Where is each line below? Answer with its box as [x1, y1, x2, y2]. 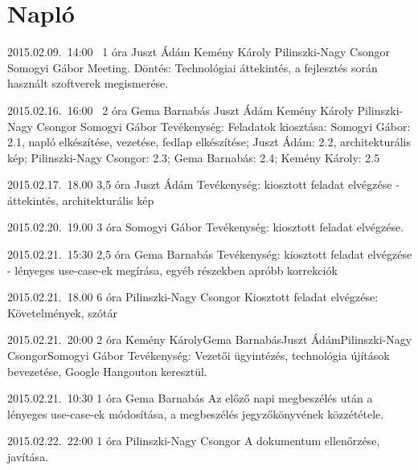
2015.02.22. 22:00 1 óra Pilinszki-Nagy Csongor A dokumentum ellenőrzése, [7, 432, 380, 449]
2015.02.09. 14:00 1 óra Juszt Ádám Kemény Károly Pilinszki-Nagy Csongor [7, 43, 390, 60]
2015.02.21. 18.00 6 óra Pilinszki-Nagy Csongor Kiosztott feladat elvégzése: [7, 288, 379, 305]
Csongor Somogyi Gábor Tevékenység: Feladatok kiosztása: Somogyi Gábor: [36, 117, 411, 134]
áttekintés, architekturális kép [7, 191, 154, 208]
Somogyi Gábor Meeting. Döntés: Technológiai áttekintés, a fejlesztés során [7, 59, 378, 76]
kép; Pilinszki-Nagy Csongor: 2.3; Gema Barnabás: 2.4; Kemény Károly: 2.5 [7, 149, 380, 166]
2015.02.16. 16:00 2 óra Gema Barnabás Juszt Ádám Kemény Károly [7, 101, 354, 118]
